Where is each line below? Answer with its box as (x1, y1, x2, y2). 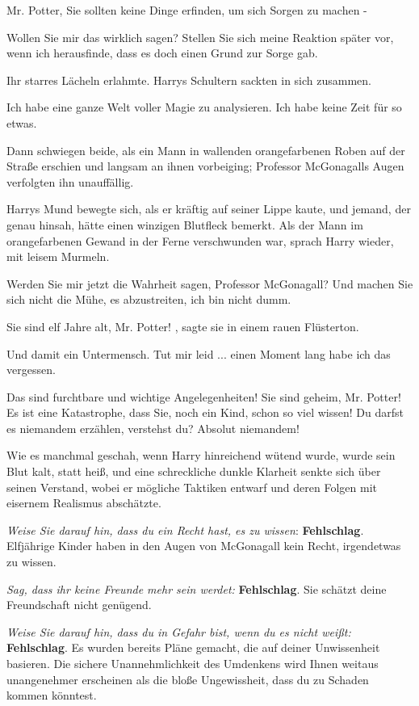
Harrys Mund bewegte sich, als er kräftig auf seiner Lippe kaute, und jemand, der (6, 200, 411, 217)
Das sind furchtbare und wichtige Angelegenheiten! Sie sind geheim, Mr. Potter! (6, 388, 401, 405)
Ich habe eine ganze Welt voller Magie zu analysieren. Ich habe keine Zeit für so (6, 99, 402, 116)
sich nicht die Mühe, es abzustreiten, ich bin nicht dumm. (6, 291, 291, 308)
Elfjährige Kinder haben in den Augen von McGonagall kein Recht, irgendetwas (6, 537, 401, 554)
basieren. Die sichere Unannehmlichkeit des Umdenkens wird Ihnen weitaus (6, 655, 379, 671)
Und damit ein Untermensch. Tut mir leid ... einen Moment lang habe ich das (6, 345, 391, 362)
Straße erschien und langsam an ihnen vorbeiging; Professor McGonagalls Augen (6, 158, 404, 174)
